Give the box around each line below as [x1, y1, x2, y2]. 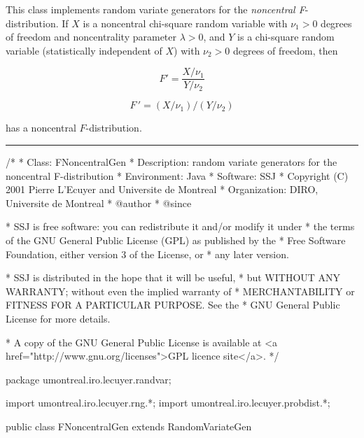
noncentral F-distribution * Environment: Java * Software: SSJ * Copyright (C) [6, 168, 349, 183]
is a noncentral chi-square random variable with [83, 15, 288, 30]
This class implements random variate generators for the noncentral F [6, 2, 305, 16]
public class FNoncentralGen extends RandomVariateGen [6, 418, 252, 433]
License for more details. [6, 311, 111, 325]
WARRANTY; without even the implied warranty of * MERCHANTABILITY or [6, 283, 355, 298]
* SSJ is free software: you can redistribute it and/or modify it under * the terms [6, 219, 355, 234]
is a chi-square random [237, 29, 335, 44]
